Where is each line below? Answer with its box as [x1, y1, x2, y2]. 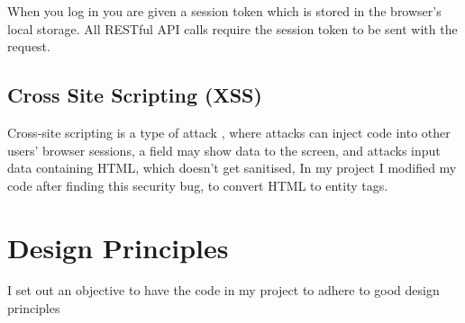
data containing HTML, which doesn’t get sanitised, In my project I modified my [7, 158, 457, 177]
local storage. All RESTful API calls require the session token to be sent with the [7, 19, 458, 38]
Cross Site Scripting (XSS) [7, 81, 262, 109]
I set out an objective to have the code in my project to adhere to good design [7, 281, 440, 300]
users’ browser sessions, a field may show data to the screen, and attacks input [7, 140, 441, 159]
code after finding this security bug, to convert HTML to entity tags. [7, 175, 388, 194]
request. [7, 37, 50, 56]
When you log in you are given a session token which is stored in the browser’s [7, 2, 442, 20]
